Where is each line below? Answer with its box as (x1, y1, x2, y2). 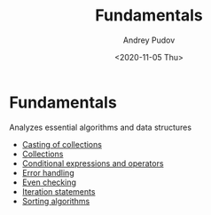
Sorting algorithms (21, 195, 90, 206)
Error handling (21, 167, 74, 178)
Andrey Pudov (122, 35, 176, 45)
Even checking (21, 177, 77, 187)
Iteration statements (21, 186, 96, 196)
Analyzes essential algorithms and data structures (9, 122, 192, 132)
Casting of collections (21, 139, 102, 149)
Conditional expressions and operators (21, 157, 164, 169)
